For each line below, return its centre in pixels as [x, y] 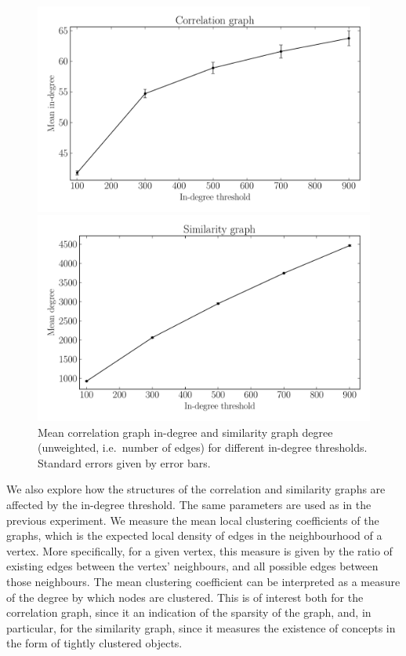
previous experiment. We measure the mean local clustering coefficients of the [193, 520]
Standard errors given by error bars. [124, 462]
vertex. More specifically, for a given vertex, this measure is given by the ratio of [199, 550]
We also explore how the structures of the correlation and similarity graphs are [196, 489]
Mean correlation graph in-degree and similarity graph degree [185, 432]
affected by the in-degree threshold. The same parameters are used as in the [189, 504]
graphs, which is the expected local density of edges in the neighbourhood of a [194, 535]
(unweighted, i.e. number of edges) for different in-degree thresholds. [203, 447]
